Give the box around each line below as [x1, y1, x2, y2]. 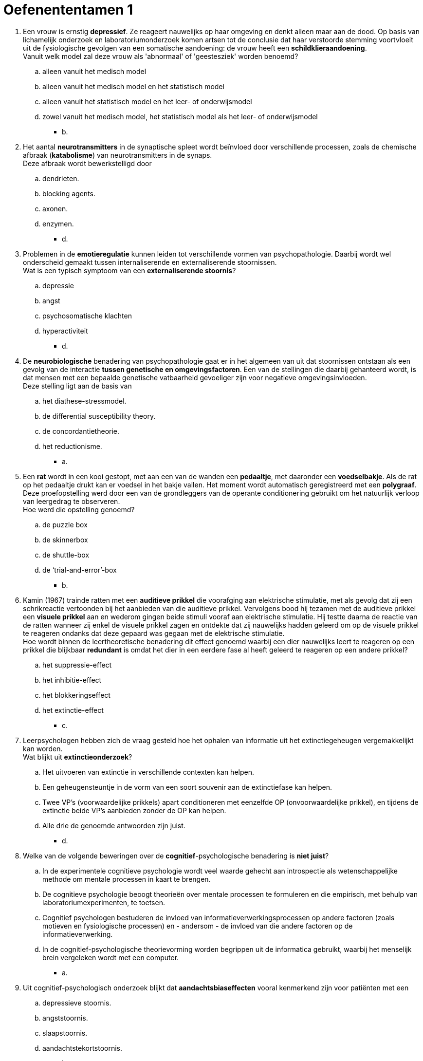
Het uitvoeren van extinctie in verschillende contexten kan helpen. [42, 767, 254, 776]
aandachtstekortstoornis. [42, 1043, 123, 1052]
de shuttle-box [42, 550, 90, 559]
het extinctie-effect [42, 706, 104, 714]
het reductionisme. [42, 442, 102, 450]
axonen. [42, 204, 68, 213]
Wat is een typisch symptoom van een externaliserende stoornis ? [23, 266, 236, 275]
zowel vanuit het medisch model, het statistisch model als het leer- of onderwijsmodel [42, 112, 318, 121]
